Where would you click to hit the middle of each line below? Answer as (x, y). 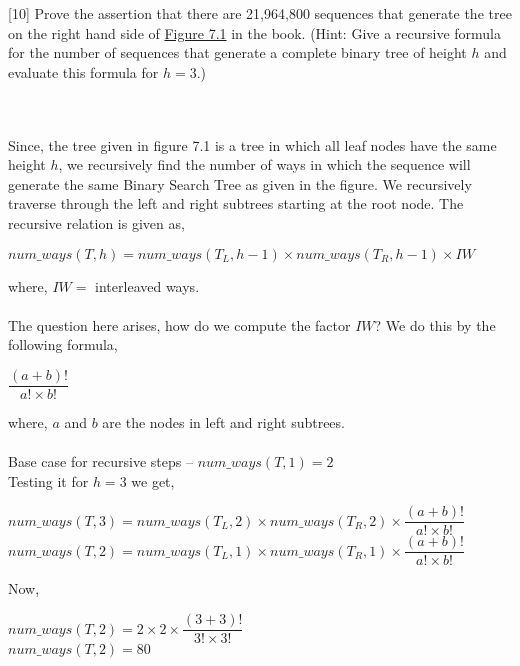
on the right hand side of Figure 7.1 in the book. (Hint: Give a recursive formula (255, 32)
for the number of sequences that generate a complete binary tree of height (237, 52)
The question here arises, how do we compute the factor (179, 324)
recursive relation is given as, (96, 222)
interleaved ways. (147, 285)
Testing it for (48, 480)
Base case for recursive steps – (100, 461)
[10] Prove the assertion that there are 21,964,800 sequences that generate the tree (260, 13)
